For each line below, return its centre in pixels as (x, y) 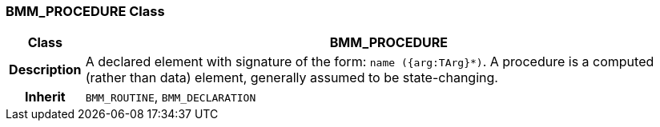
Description (45, 70)
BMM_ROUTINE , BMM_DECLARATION (171, 97)
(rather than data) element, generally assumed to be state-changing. (292, 78)
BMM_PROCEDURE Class (85, 11)
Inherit (45, 97)
